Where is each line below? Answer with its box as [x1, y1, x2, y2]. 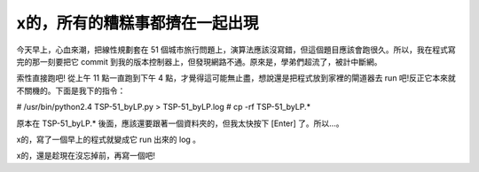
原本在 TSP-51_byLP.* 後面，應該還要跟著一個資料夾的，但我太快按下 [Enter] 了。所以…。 [16, 118, 344, 129]
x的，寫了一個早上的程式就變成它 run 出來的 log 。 [16, 134, 201, 145]
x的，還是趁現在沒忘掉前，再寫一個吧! [16, 151, 155, 161]
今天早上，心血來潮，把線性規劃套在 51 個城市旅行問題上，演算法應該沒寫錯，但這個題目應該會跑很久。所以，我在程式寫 [16, 44, 456, 55]
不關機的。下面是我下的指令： [16, 85, 126, 96]
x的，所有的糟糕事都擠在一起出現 [16, 13, 259, 33]
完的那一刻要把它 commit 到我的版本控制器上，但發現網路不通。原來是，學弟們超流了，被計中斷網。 [16, 56, 382, 66]
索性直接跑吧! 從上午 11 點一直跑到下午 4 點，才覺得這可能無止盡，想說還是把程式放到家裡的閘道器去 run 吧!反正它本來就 [16, 73, 456, 83]
